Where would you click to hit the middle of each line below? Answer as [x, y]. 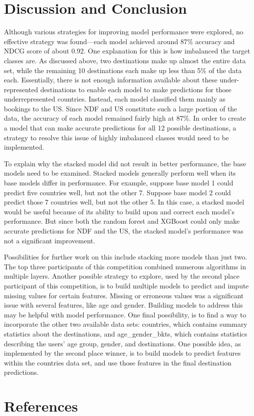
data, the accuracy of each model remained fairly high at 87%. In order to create [125, 118]
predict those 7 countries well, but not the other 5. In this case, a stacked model [124, 202]
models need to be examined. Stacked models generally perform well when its [120, 173]
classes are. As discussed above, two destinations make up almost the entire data [125, 60]
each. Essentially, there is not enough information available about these [111, 80]
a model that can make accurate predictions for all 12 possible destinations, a [120, 128]
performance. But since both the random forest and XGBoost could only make [122, 221]
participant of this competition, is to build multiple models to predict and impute [127, 285]
